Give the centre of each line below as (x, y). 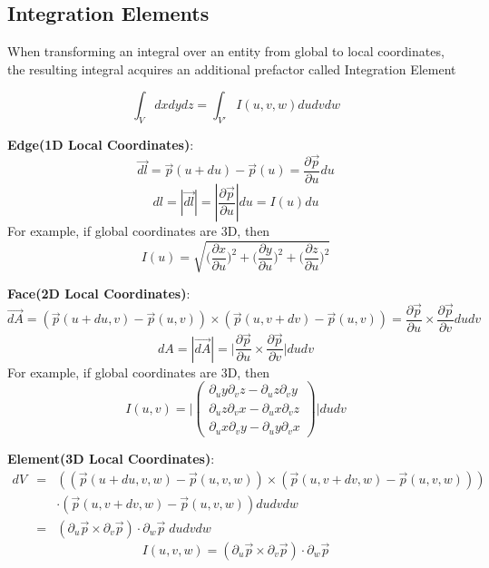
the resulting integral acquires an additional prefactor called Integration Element (232, 69)
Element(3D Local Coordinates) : (111, 458)
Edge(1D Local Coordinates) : (101, 145)
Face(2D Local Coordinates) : (99, 294)
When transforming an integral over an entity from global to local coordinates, (226, 51)
